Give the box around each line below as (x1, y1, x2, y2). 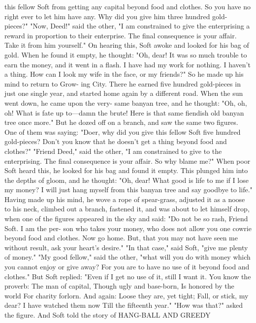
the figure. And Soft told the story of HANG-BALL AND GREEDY (4, 310, 211, 320)
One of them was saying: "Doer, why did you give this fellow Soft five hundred (4, 126, 241, 137)
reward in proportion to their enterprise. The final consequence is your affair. (4, 30, 237, 40)
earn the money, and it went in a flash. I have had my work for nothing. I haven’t (4, 59, 251, 69)
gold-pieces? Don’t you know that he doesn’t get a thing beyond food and (4, 136, 227, 147)
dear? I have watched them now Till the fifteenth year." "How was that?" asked (4, 300, 243, 310)
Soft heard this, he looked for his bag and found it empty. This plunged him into (4, 165, 248, 176)
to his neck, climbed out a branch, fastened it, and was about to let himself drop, (4, 204, 250, 214)
